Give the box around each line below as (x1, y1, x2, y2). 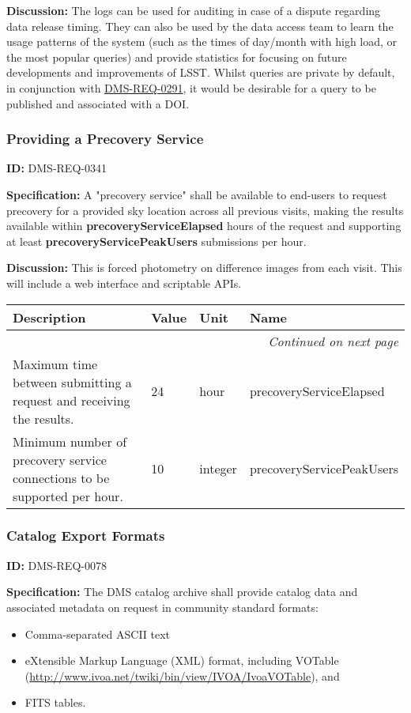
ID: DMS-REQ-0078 (6, 556, 107, 573)
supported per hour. (13, 486, 123, 505)
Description (13, 307, 86, 326)
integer (199, 459, 237, 478)
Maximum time (13, 354, 98, 373)
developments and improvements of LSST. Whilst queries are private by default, (6, 64, 395, 81)
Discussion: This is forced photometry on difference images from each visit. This (6, 259, 402, 276)
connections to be (13, 468, 110, 487)
